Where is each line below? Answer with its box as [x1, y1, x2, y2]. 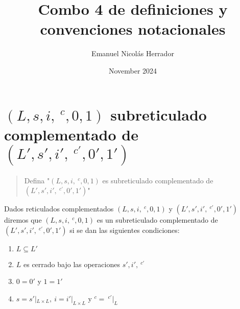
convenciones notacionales [40, 18, 226, 39]
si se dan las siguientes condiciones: [69, 224, 180, 235]
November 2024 [108, 65, 157, 76]
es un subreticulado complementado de [97, 215, 218, 225]
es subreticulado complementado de [102, 175, 213, 185]
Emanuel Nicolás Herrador [91, 48, 174, 59]
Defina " [24, 175, 50, 185]
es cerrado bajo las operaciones [23, 258, 120, 269]
